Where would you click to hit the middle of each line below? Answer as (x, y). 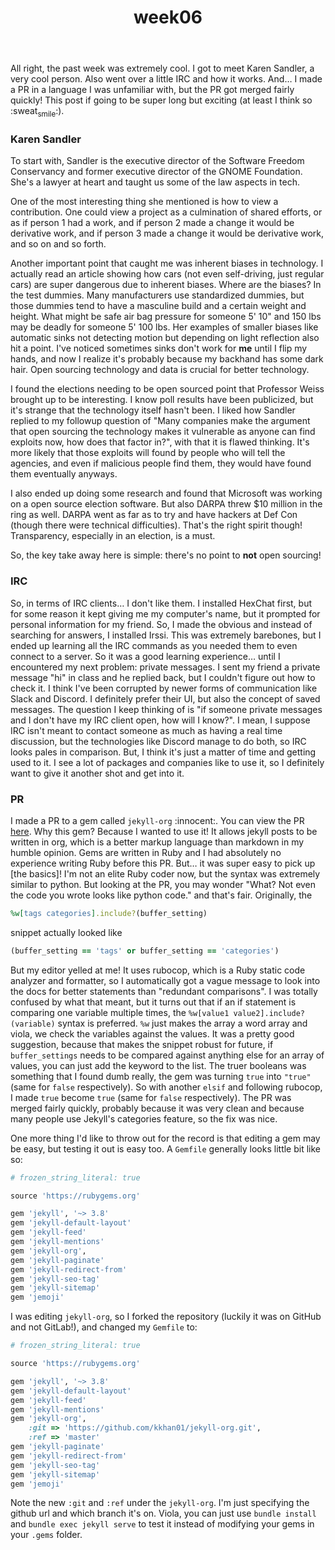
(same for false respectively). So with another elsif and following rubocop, (166, 1087)
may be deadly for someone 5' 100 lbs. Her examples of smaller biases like (164, 327)
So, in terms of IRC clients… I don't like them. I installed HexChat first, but (161, 603)
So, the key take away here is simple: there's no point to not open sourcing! (166, 555)
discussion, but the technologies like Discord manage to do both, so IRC (158, 741)
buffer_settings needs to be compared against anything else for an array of (167, 1055)
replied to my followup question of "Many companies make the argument (160, 421)
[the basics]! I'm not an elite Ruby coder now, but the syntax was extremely (165, 873)
